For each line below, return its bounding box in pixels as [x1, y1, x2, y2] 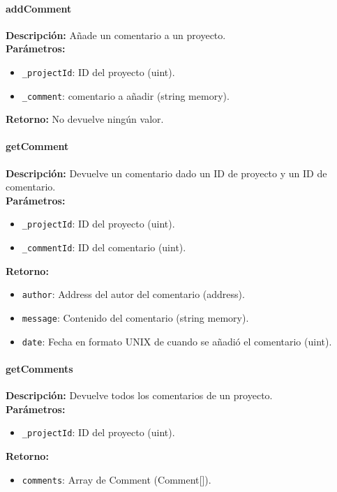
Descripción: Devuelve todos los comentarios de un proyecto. [6, 388, 273, 403]
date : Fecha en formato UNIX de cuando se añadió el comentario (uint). [22, 334, 332, 348]
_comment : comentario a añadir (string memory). [22, 88, 230, 103]
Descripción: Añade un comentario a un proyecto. [6, 27, 226, 42]
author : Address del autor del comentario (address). [22, 287, 245, 301]
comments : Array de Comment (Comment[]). [22, 472, 211, 486]
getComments [6, 361, 73, 375]
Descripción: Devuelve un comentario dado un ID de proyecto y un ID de [6, 165, 327, 180]
